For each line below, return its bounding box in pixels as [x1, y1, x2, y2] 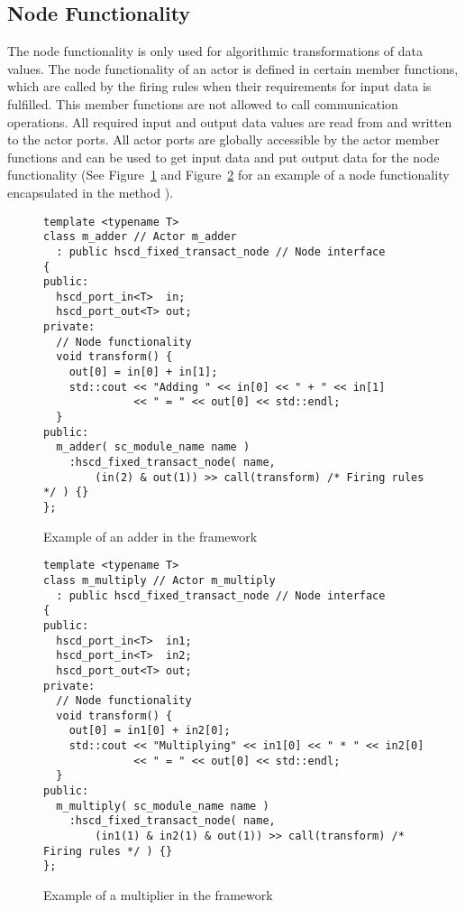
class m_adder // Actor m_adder [43, 230, 237, 244]
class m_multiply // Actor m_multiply [43, 573, 276, 587]
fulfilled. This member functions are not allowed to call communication [7, 94, 398, 113]
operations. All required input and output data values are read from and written [7, 112, 452, 131]
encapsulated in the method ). [7, 182, 174, 201]
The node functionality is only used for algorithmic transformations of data [7, 42, 423, 60]
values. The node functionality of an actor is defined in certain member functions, [7, 59, 459, 78]
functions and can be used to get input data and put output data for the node [7, 147, 440, 166]
